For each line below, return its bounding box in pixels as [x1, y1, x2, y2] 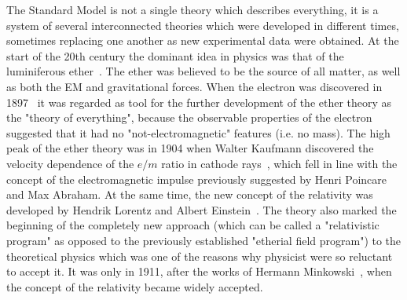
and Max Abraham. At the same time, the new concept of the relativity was [6, 186, 373, 203]
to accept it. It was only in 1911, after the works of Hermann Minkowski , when [6, 263, 392, 280]
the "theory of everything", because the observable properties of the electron [6, 109, 372, 126]
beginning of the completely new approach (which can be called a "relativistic [6, 217, 379, 233]
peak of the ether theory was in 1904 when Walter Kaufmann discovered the [6, 140, 374, 156]
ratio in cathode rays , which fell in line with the [161, 155, 398, 171]
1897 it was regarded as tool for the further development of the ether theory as [6, 93, 392, 110]
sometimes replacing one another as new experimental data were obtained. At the [6, 32, 399, 49]
